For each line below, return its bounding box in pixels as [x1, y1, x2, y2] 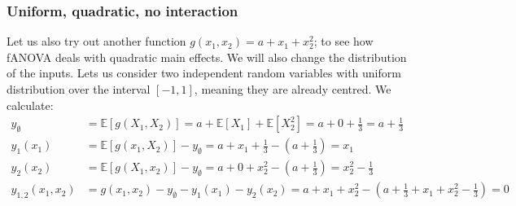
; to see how [313, 33, 374, 50]
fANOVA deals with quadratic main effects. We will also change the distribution [7, 48, 407, 65]
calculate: [7, 96, 54, 113]
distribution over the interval [7, 81, 151, 97]
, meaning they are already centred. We [194, 81, 391, 97]
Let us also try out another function [7, 33, 186, 50]
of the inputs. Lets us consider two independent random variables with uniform [7, 64, 401, 81]
